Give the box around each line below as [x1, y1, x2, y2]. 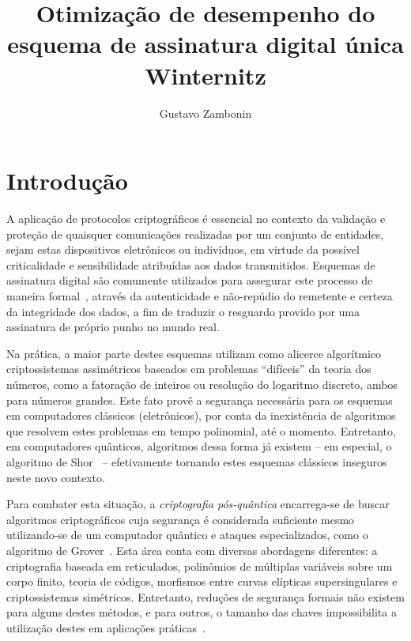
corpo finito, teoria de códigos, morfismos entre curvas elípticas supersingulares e [6, 573, 398, 590]
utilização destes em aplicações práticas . [6, 619, 205, 635]
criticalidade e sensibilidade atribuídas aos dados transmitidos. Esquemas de [6, 256, 375, 273]
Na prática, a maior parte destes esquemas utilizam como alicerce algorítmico [6, 345, 382, 361]
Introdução [6, 164, 128, 197]
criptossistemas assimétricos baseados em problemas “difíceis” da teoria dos [6, 360, 371, 377]
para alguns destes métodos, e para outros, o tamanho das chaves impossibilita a [6, 604, 397, 620]
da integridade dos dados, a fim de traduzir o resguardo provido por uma [6, 303, 360, 319]
